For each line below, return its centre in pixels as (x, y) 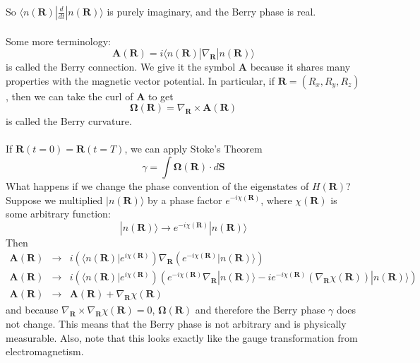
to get (161, 96)
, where (276, 200)
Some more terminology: (59, 41)
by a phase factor (185, 200)
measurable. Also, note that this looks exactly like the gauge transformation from (182, 337)
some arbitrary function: (58, 214)
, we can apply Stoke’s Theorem (193, 149)
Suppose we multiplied (54, 200)
